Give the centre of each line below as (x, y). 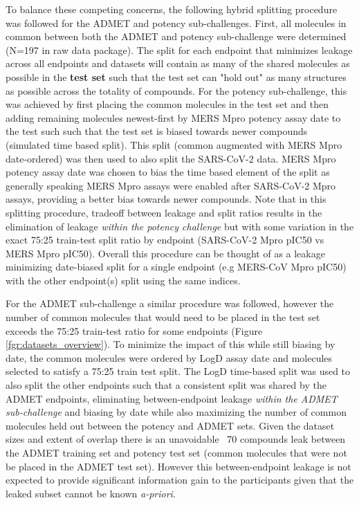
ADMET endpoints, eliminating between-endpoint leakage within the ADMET (172, 398)
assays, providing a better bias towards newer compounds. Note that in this (166, 199)
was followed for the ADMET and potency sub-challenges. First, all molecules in (176, 22)
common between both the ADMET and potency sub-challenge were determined (176, 36)
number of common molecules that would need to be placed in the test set (163, 317)
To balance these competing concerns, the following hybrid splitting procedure (172, 9)
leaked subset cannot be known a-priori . (91, 493)
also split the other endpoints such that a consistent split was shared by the (166, 385)
